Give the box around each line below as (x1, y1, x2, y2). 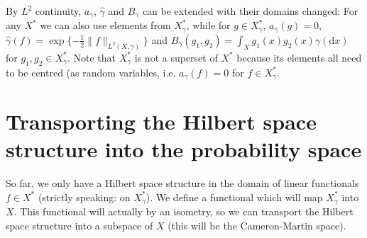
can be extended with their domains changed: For (142, 4, 358, 18)
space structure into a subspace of (6, 217, 153, 232)
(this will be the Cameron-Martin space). (168, 217, 346, 232)
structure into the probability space (6, 135, 362, 164)
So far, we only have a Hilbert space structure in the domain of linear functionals (6, 176, 359, 191)
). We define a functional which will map (146, 189, 323, 204)
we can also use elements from (40, 18, 171, 33)
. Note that (67, 50, 116, 64)
